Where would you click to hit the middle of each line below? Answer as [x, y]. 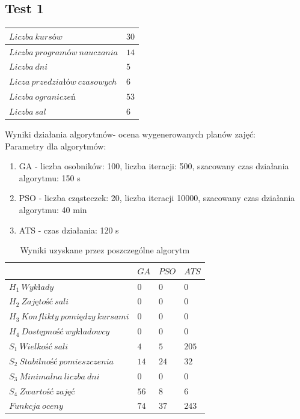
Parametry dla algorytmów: [56, 146]
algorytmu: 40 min [53, 209]
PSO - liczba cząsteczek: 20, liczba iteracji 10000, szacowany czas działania [157, 198]
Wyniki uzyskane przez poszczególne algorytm [105, 250]
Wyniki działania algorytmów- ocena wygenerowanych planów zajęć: [130, 134]
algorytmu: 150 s [50, 177]
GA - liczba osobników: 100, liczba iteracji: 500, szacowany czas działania [154, 166]
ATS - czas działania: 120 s [69, 230]
